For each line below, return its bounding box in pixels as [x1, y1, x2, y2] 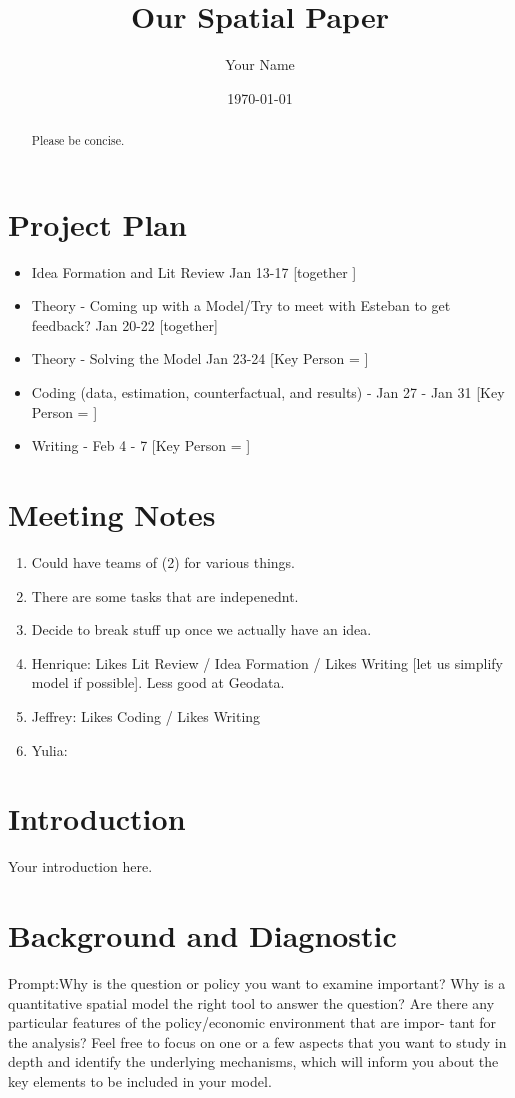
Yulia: [31, 739, 68, 760]
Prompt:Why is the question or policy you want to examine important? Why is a [8, 972, 506, 993]
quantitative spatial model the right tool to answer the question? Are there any [8, 992, 495, 1013]
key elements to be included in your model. [8, 1070, 272, 1091]
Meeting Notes [8, 494, 216, 535]
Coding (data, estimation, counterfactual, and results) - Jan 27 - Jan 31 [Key [31, 382, 505, 403]
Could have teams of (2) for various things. [31, 551, 295, 572]
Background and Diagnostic [8, 915, 397, 956]
